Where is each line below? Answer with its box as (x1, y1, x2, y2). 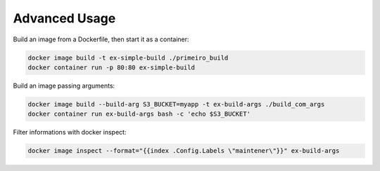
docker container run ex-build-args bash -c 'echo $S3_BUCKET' (27, 110, 251, 118)
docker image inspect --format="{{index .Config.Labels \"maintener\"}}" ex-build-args (27, 147, 340, 155)
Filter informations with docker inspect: (13, 128, 127, 137)
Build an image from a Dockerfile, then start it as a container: (13, 35, 189, 43)
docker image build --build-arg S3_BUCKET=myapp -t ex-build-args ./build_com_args (27, 100, 325, 108)
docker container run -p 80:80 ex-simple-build (27, 63, 195, 71)
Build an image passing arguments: (13, 81, 115, 90)
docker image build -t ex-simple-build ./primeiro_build (27, 53, 229, 62)
